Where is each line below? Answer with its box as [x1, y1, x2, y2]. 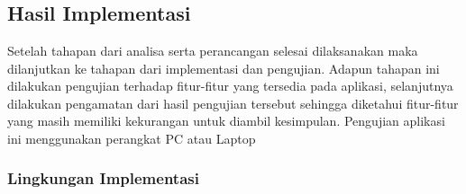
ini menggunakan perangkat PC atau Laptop [7, 128, 256, 147]
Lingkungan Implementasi [7, 167, 199, 190]
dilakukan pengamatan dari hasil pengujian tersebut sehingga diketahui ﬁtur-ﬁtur [7, 93, 459, 112]
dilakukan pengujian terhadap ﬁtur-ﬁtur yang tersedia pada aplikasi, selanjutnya [7, 76, 453, 95]
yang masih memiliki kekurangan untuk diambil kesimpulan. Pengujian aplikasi [7, 111, 445, 130]
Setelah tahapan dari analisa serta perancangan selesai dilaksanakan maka [7, 41, 418, 59]
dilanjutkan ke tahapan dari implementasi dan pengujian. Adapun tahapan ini [7, 58, 440, 77]
